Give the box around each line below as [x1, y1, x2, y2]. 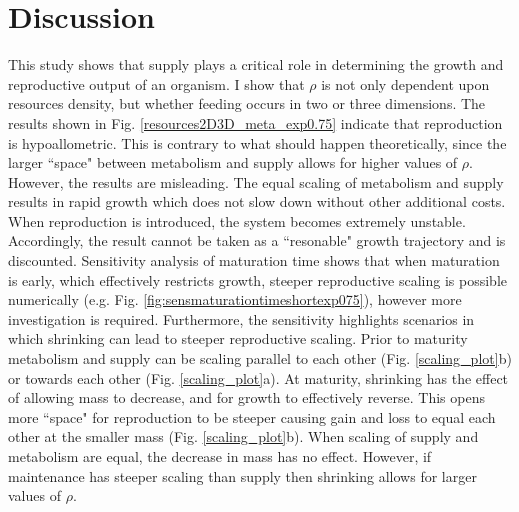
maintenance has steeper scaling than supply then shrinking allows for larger [8, 465, 477, 486]
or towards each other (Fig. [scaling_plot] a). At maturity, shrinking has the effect [8, 367, 509, 388]
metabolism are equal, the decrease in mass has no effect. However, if [8, 446, 432, 466]
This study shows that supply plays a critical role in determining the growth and [8, 54, 504, 75]
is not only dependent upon [321, 73, 490, 94]
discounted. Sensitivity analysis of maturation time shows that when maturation [8, 250, 500, 271]
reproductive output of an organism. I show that [8, 73, 305, 94]
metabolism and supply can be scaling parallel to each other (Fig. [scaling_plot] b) [8, 348, 512, 369]
